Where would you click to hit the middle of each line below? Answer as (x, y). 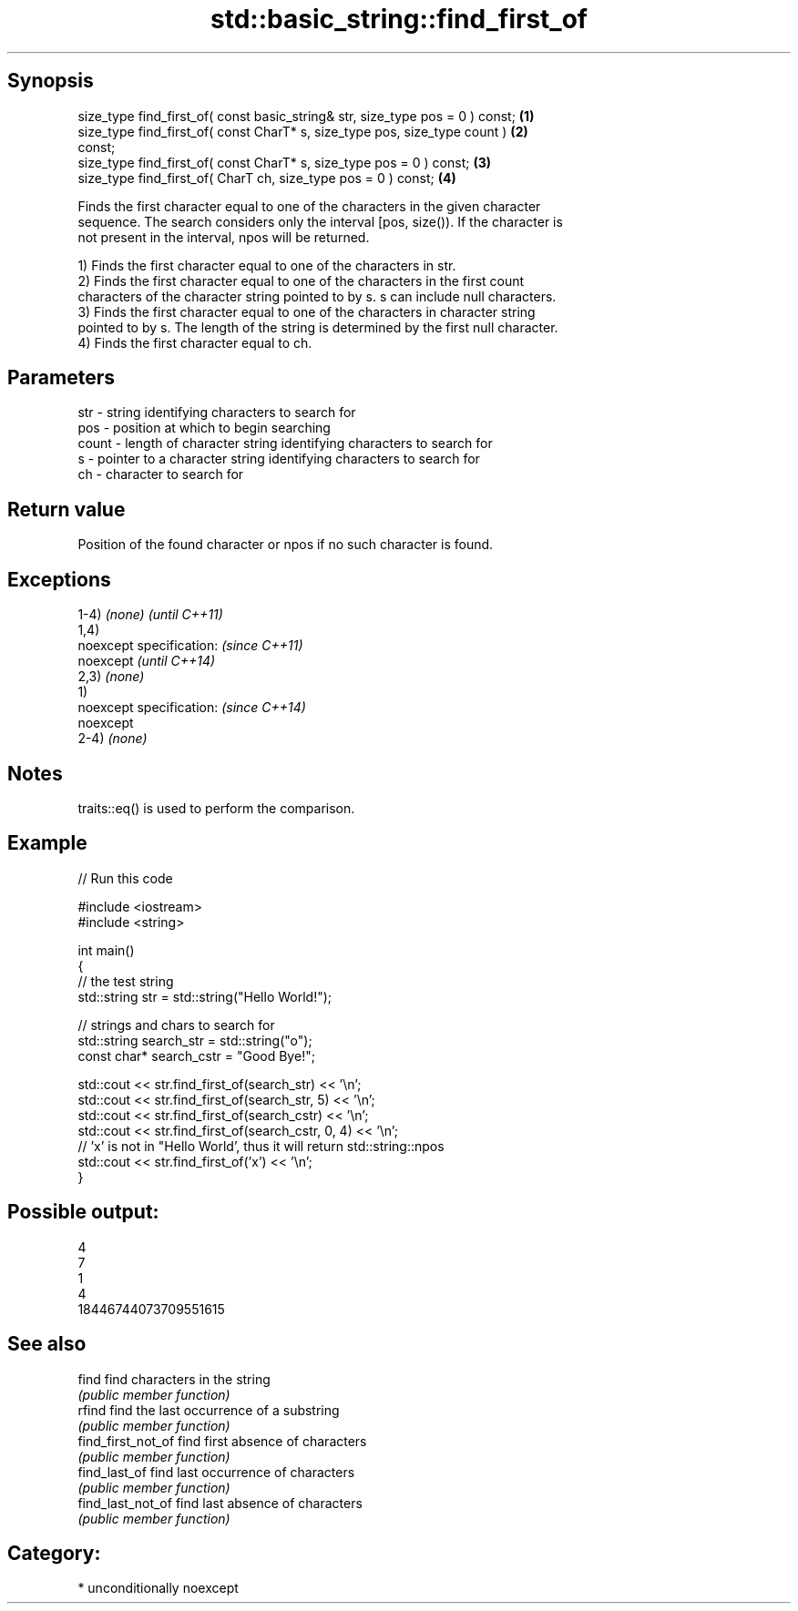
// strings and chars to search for (176, 1025)
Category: (54, 1553)
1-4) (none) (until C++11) (150, 615)
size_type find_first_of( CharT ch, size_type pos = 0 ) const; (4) (267, 178)
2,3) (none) (111, 677)
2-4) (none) (113, 739)
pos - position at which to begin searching (204, 428)
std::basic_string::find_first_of (399, 19)
